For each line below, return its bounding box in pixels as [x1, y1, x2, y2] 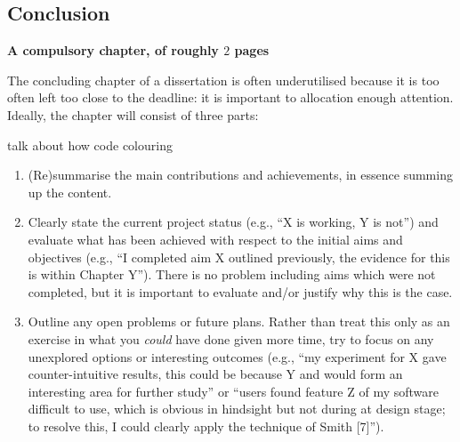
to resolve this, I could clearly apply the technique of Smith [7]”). [28, 416, 384, 435]
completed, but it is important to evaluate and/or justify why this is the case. [28, 282, 453, 301]
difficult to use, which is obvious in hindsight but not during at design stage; [28, 399, 446, 418]
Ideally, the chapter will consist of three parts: [7, 105, 259, 124]
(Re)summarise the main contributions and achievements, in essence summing [28, 165, 453, 184]
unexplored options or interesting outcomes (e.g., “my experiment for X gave [28, 347, 447, 366]
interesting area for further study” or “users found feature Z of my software [28, 382, 439, 400]
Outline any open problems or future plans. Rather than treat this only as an [28, 312, 450, 331]
